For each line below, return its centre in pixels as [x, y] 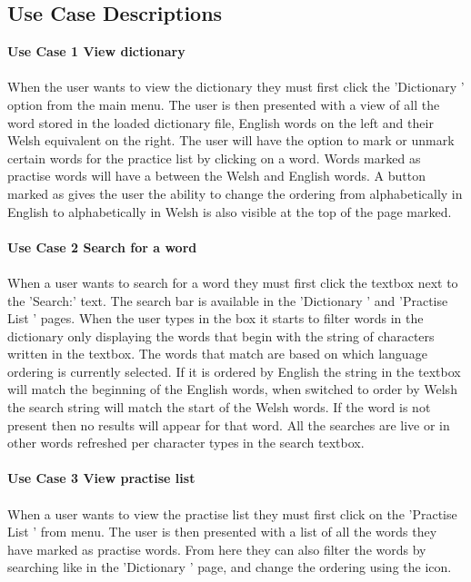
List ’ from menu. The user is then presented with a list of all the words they [222, 532]
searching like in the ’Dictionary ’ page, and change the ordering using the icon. [230, 567]
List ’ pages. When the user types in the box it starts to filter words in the [215, 318]
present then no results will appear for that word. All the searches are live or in [229, 424]
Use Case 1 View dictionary [96, 51]
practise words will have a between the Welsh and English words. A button [216, 176]
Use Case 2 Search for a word [102, 247]
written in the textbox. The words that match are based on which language [217, 354]
